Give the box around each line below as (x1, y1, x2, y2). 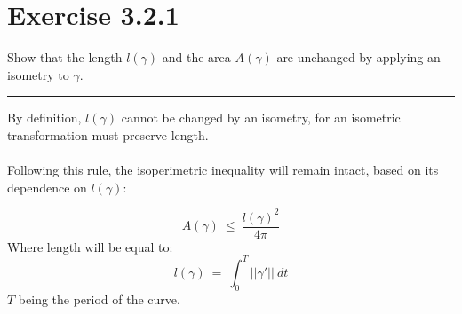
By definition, (7, 108, 82, 127)
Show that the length (7, 48, 123, 67)
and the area (162, 48, 231, 67)
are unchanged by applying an (276, 48, 441, 67)
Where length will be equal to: (7, 237, 173, 255)
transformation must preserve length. (7, 125, 209, 144)
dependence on (7, 177, 87, 196)
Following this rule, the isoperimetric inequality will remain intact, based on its (7, 161, 439, 179)
